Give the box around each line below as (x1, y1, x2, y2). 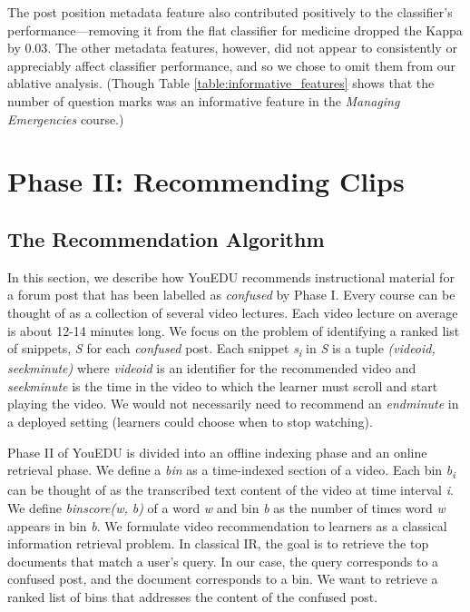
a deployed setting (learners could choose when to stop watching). (7, 412, 373, 431)
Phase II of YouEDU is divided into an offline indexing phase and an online (7, 442, 427, 461)
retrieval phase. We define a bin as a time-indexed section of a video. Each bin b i (7, 460, 455, 481)
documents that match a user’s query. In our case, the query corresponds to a (7, 551, 439, 570)
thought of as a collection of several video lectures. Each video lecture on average (7, 302, 458, 321)
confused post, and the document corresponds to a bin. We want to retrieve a (7, 569, 438, 588)
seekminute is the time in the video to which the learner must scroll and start (7, 376, 438, 395)
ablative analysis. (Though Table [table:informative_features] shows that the (7, 74, 435, 93)
